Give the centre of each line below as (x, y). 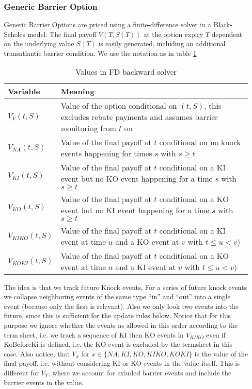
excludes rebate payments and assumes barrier (139, 117)
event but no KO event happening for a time (137, 178)
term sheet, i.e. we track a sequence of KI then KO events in (94, 334)
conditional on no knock (200, 142)
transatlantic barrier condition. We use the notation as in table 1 (100, 53)
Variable (24, 91)
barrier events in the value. (44, 382)
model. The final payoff (62, 34)
